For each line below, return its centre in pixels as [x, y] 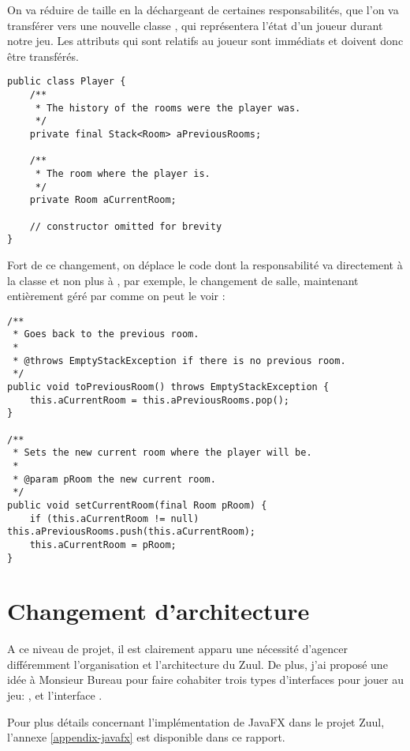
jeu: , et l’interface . [55, 695]
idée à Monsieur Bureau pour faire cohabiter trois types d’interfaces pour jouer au [205, 680]
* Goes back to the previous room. [106, 334]
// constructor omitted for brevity [126, 226]
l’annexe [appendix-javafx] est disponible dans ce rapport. [146, 737]
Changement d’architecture [158, 611]
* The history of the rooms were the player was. [168, 108]
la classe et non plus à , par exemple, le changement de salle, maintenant [183, 280]
